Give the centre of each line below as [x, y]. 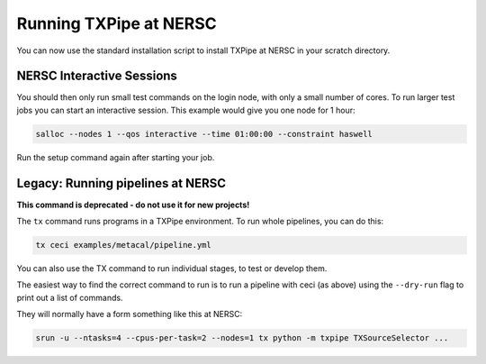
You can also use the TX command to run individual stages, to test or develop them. [172, 268]
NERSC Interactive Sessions [97, 76]
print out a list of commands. [70, 297]
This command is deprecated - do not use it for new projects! [133, 205]
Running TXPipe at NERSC [117, 23]
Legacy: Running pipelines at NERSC [121, 183]
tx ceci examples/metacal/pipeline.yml [123, 245]
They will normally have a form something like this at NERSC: [130, 314]
